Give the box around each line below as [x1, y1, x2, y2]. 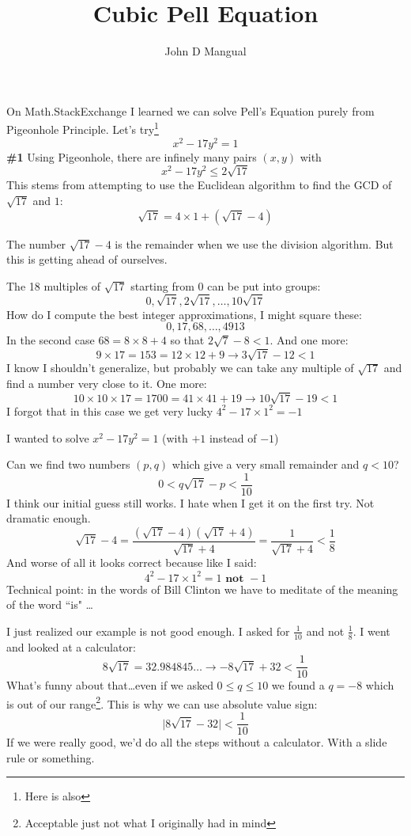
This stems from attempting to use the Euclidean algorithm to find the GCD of [6, 177, 392, 193]
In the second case [6, 332, 95, 348]
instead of [209, 429, 257, 446]
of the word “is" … [6, 596, 93, 613]
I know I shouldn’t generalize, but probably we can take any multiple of [6, 359, 354, 376]
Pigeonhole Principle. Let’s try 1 [6, 119, 159, 137]
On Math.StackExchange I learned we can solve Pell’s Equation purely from [6, 102, 375, 119]
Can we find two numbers [6, 456, 130, 473]
